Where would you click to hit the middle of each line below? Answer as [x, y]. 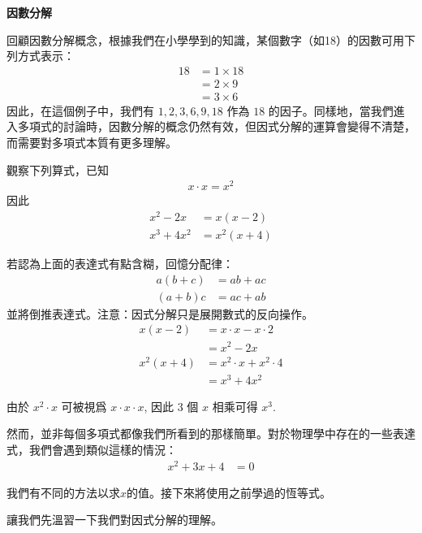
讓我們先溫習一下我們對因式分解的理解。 [114, 520]
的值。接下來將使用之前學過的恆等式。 [229, 492]
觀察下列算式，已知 [58, 169]
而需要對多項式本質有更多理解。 [92, 143]
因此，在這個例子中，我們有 [80, 110]
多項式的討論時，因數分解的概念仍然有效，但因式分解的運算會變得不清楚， [216, 126]
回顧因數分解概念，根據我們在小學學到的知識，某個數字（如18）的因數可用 [205, 39]
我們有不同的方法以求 [63, 492]
